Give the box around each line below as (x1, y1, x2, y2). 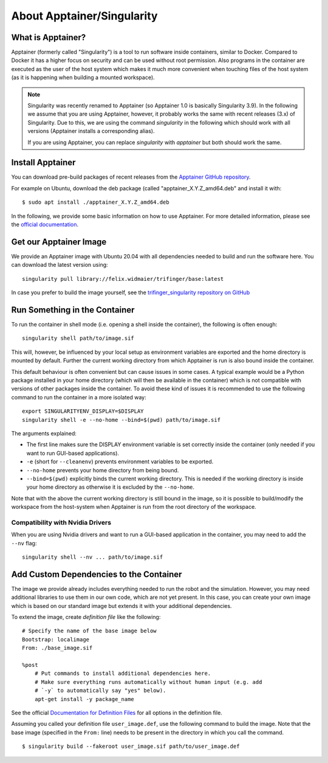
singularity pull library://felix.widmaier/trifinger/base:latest (22, 275, 224, 282)
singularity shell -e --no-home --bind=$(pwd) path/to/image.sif (22, 416, 221, 423)
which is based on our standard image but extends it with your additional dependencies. (11, 602, 232, 609)
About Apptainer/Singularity (11, 9, 158, 22)
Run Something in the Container (11, 305, 135, 315)
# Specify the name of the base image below (22, 627, 157, 635)
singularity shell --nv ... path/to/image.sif (22, 553, 163, 561)
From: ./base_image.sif (22, 644, 93, 652)
